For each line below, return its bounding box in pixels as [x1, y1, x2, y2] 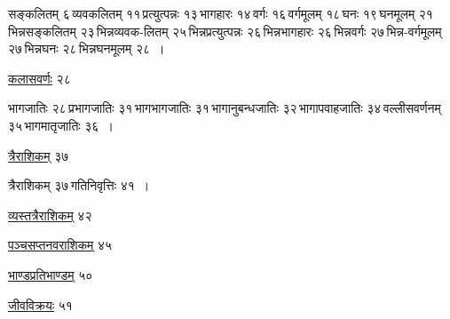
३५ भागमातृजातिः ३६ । [8, 116, 114, 134]
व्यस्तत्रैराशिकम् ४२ [8, 205, 92, 224]
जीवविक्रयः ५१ [8, 295, 73, 314]
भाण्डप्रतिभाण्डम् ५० [8, 265, 93, 283]
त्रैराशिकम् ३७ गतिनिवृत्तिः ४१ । [8, 176, 150, 195]
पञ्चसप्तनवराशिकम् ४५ [8, 235, 113, 254]
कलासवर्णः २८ [8, 68, 71, 87]
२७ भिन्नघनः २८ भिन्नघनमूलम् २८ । [8, 39, 165, 58]
